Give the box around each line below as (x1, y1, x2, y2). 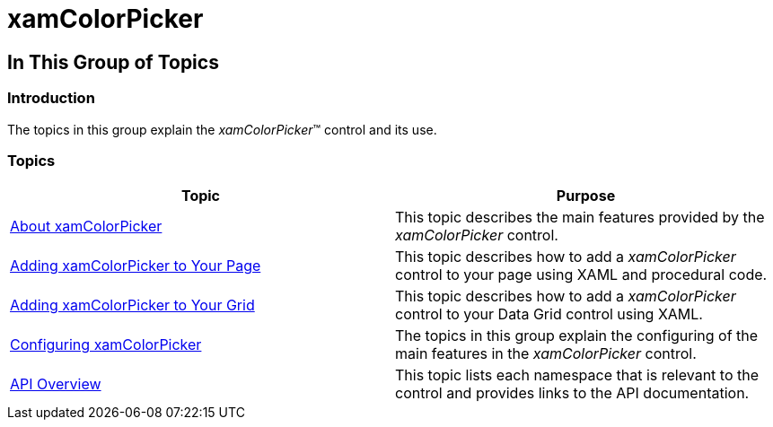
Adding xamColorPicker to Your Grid (10, 296, 255, 315)
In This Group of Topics (7, 50, 219, 74)
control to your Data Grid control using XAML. (395, 305, 703, 324)
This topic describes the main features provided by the (395, 208, 765, 227)
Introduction (7, 89, 95, 108)
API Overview (10, 375, 101, 394)
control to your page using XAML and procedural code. (395, 266, 768, 284)
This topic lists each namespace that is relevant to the (395, 366, 760, 385)
